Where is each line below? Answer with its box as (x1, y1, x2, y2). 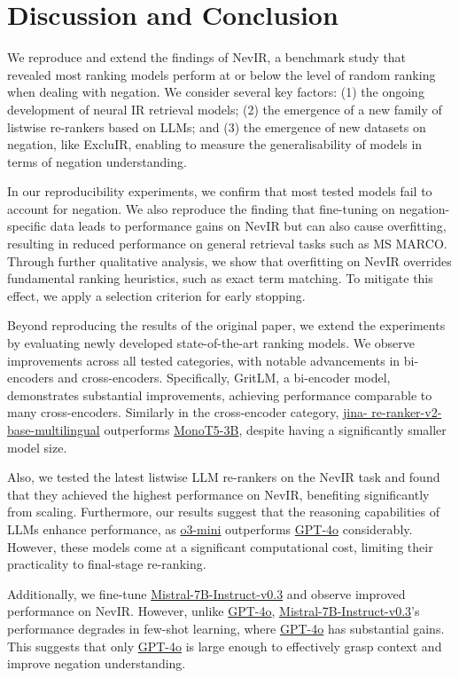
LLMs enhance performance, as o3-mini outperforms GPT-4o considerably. (7, 519, 413, 538)
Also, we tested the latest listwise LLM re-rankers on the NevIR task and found (7, 468, 440, 486)
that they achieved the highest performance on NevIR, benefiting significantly (7, 485, 430, 503)
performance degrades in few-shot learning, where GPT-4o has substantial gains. (7, 619, 445, 637)
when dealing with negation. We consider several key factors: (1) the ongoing (7, 83, 424, 101)
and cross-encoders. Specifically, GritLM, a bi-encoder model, (58, 368, 391, 387)
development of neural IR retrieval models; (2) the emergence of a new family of (7, 99, 442, 118)
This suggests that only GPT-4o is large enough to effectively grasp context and (7, 636, 442, 655)
